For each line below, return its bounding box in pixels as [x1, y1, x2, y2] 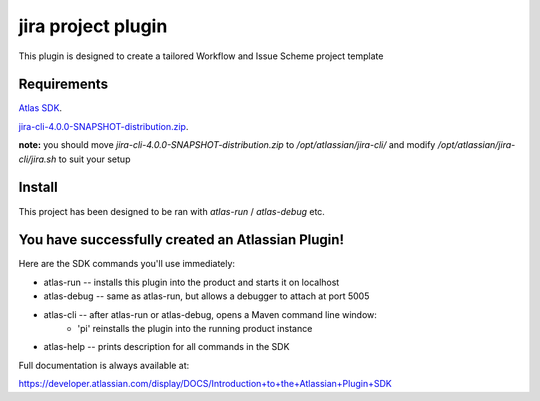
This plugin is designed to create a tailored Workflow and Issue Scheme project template [18, 50, 384, 62]
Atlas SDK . [18, 102, 63, 114]
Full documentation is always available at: [18, 359, 190, 371]
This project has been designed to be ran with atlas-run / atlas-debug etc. [18, 205, 325, 217]
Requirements [18, 76, 109, 93]
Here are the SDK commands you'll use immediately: [18, 258, 235, 270]
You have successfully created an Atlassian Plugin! [18, 231, 345, 249]
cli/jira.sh [18, 153, 57, 165]
